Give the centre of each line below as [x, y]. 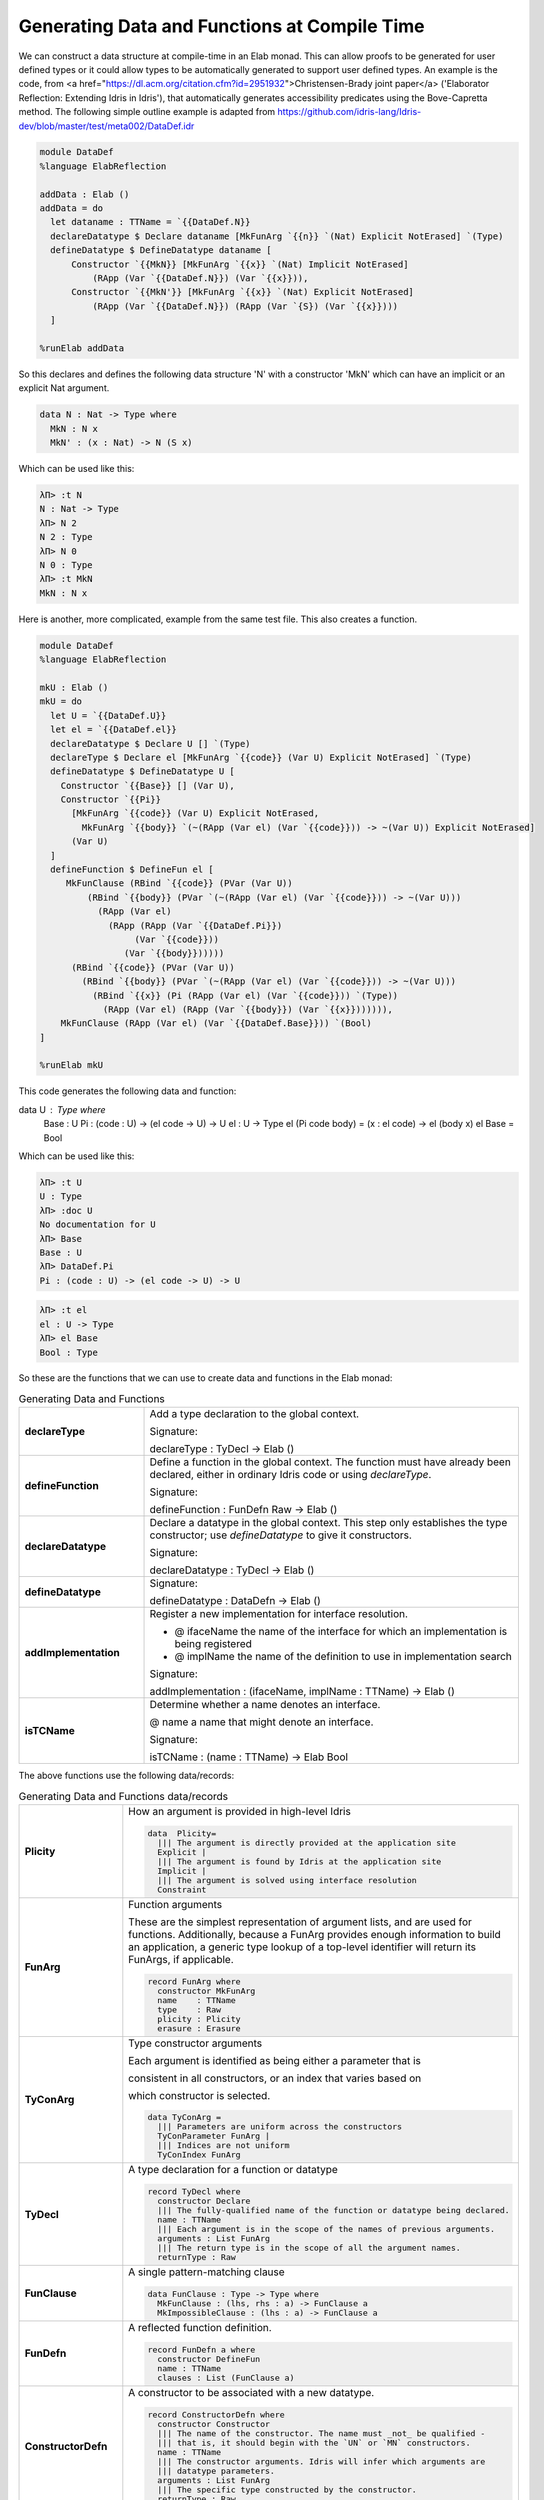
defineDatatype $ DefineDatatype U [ [142, 771]
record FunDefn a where [201, 2349]
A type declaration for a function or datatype [233, 2170]
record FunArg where [194, 1981]
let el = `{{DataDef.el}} [113, 729]
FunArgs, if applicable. [181, 1959]
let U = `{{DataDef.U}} [108, 715]
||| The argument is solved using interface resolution [286, 1880]
